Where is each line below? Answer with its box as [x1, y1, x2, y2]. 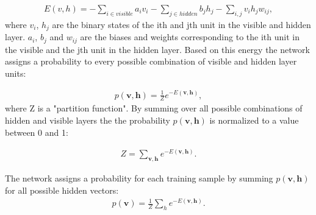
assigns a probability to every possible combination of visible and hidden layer [5, 55, 297, 68]
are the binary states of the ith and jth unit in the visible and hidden [52, 18, 311, 30]
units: [5, 66, 26, 79]
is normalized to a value [209, 113, 299, 126]
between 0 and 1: [5, 125, 68, 138]
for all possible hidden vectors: [5, 183, 119, 196]
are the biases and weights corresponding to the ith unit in [80, 30, 300, 43]
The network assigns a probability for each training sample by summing [5, 172, 273, 185]
